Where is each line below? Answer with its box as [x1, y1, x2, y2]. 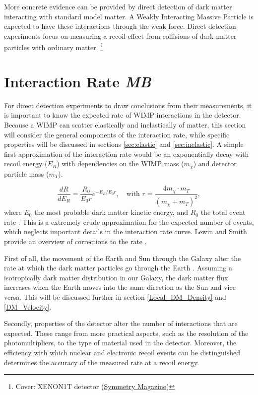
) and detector [193, 158, 237, 169]
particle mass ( [4, 168, 49, 179]
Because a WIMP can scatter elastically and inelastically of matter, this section [4, 119, 246, 130]
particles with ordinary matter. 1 [4, 41, 104, 53]
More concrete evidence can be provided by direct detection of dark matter [4, 1, 232, 11]
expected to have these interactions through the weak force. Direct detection [4, 21, 236, 31]
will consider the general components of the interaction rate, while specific [4, 129, 230, 139]
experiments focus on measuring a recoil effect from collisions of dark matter [4, 30, 237, 41]
